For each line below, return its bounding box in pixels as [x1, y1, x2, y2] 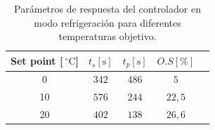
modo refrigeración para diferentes [34, 15, 181, 30]
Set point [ [11, 53, 63, 68]
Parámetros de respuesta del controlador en [14, 1, 201, 15]
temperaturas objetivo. [58, 29, 157, 44]
